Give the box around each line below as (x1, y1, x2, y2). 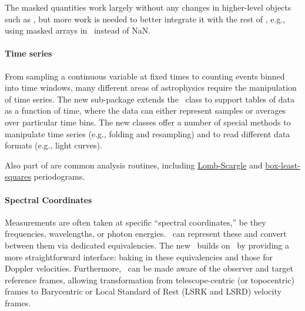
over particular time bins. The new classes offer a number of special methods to (5, 115, 291, 128)
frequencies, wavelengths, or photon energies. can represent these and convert (5, 227, 287, 240)
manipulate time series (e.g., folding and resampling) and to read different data (5, 127, 290, 140)
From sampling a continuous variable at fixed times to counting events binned (5, 70, 285, 82)
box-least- (265, 158, 300, 171)
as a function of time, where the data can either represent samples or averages (5, 104, 286, 117)
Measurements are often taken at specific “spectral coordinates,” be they (5, 216, 266, 228)
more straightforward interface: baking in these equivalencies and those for (5, 250, 273, 263)
